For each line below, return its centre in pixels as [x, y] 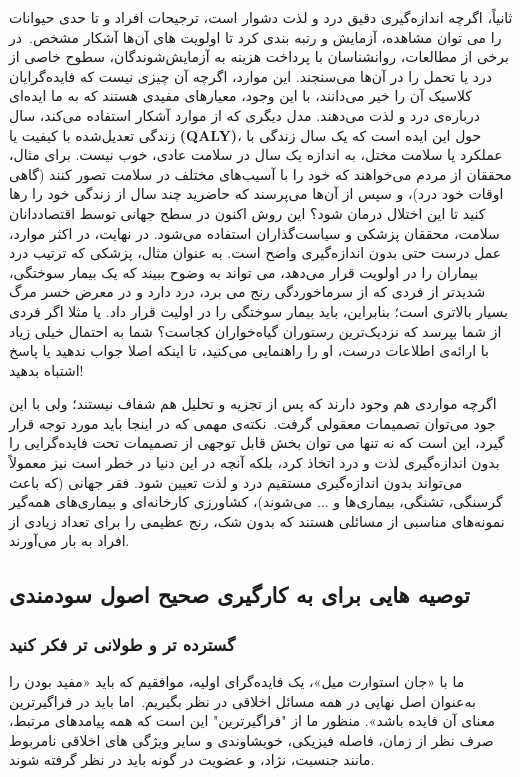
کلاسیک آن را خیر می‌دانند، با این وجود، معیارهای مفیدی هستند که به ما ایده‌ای [241, 95]
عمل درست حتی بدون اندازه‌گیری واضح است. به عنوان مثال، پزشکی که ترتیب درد [255, 252]
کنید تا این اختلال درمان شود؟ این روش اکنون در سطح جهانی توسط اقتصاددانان [247, 212]
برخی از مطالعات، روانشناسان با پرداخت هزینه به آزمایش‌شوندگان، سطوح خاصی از [259, 56]
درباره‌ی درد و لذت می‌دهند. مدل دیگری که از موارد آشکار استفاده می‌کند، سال [245, 114]
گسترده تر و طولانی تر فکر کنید [122, 643]
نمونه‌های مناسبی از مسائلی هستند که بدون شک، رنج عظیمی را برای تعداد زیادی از [257, 520]
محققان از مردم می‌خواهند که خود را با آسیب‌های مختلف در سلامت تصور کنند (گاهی [260, 173]
